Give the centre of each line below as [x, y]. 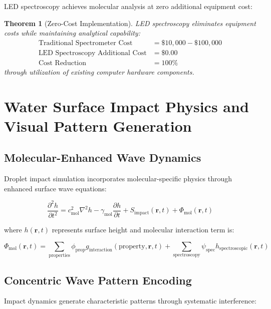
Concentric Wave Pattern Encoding [98, 280]
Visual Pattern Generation [98, 125]
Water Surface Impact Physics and [126, 106]
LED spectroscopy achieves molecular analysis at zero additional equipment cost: [128, 6]
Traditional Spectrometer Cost [85, 43]
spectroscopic [234, 249]
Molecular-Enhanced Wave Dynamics [103, 158]
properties [59, 256]
